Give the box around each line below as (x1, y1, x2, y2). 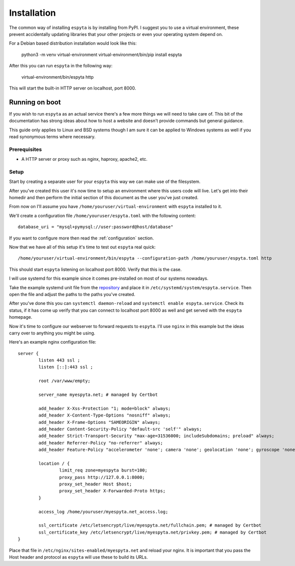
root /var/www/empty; (38, 378, 91, 384)
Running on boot (9, 98, 61, 106)
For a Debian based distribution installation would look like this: (9, 40, 137, 46)
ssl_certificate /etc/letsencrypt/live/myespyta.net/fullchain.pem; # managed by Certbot (38, 523, 262, 528)
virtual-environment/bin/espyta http (21, 74, 94, 80)
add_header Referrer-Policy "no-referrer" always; (38, 440, 163, 446)
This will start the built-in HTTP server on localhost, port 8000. (9, 85, 136, 91)
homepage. (9, 314, 32, 320)
